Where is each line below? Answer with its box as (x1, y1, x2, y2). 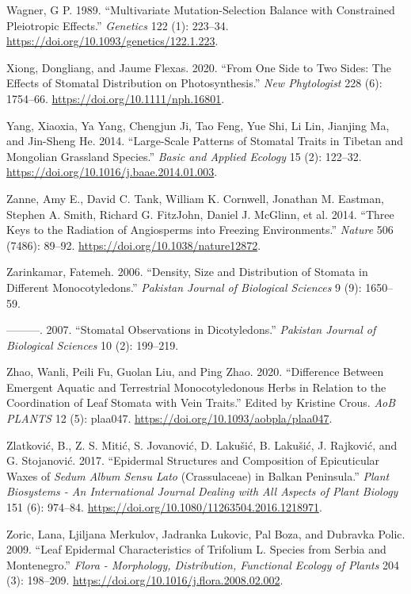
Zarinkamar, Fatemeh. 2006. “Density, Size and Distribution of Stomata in (6, 263, 368, 280)
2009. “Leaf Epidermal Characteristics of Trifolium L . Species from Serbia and (6, 541, 386, 558)
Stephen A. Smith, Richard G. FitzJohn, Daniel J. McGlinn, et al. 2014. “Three (6, 205, 394, 222)
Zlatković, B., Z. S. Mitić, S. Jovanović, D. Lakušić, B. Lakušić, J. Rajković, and (6, 436, 398, 453)
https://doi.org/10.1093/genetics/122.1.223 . (6, 33, 219, 49)
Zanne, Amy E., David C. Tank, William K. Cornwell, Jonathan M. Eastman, (6, 190, 384, 206)
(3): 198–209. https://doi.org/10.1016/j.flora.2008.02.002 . (6, 572, 284, 588)
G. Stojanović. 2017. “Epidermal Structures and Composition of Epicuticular (6, 452, 380, 469)
